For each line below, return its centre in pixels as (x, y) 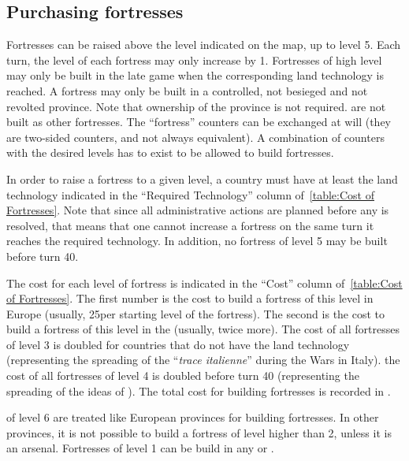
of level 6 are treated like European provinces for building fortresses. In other (193, 417)
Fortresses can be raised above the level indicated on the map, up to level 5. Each (204, 45)
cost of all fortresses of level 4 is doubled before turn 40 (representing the (183, 375)
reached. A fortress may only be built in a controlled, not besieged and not (187, 90)
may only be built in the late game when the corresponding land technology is (195, 75)
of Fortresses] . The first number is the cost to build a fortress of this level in (190, 298)
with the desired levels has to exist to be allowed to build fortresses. (170, 152)
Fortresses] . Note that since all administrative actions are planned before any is (198, 210)
